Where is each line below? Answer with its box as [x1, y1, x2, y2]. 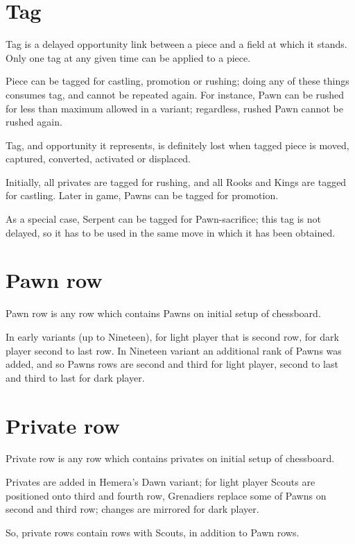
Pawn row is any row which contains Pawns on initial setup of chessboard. [6, 306, 321, 321]
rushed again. [6, 114, 62, 129]
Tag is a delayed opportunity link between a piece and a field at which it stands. [6, 37, 347, 51]
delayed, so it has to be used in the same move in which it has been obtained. [6, 225, 336, 239]
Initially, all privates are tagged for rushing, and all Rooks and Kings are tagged [6, 174, 347, 189]
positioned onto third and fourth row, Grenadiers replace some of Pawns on [6, 488, 327, 502]
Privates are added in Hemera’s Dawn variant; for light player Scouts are [6, 475, 315, 489]
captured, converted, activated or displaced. [6, 151, 191, 166]
